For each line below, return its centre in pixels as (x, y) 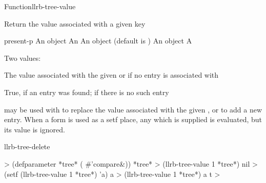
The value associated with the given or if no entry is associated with (111, 75)
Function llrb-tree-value (40, 6)
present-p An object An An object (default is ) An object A (98, 41)
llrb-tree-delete (27, 146)
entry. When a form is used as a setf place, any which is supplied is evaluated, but (133, 119)
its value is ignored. (35, 129)
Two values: (23, 58)
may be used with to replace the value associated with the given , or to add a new (133, 109)
